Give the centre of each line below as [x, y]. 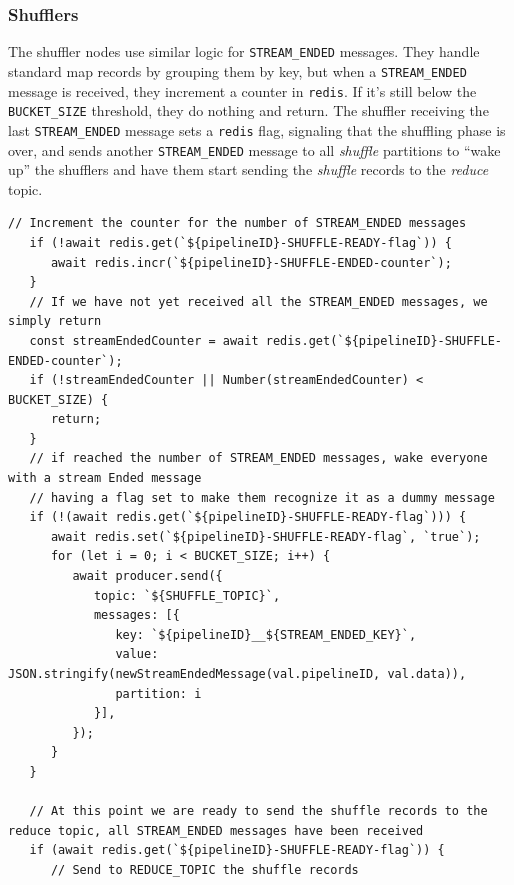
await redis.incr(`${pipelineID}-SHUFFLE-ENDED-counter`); [251, 262]
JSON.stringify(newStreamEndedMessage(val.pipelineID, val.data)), [237, 674]
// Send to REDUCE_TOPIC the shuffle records [204, 869]
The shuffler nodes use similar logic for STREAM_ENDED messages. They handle [244, 51]
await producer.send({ [147, 576]
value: [137, 654]
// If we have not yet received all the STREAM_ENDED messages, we [258, 301]
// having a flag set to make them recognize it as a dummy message [262, 497]
